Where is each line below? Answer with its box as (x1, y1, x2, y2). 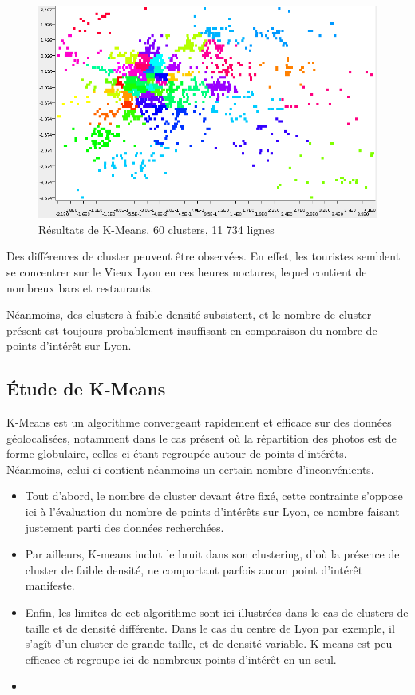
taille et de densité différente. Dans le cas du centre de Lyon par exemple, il (25, 619, 395, 636)
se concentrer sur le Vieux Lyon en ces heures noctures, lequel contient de (6, 263, 367, 280)
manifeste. (25, 577, 75, 594)
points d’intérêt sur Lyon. (6, 337, 132, 354)
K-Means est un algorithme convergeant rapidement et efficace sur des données (6, 414, 392, 431)
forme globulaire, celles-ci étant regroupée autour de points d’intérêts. (6, 445, 347, 462)
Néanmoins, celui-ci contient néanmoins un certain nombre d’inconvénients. (6, 460, 374, 477)
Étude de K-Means (6, 376, 166, 401)
